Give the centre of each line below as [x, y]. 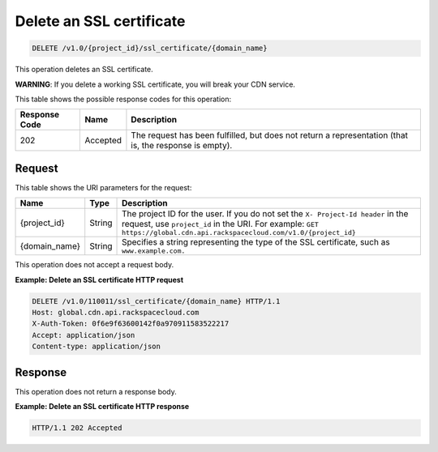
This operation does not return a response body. [96, 391]
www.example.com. [154, 251]
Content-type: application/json [97, 347]
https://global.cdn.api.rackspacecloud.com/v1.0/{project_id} [239, 233]
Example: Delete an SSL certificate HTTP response [102, 407]
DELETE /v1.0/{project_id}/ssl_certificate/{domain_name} [150, 48]
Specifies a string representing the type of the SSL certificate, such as [256, 242]
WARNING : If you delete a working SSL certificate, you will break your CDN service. [155, 84]
